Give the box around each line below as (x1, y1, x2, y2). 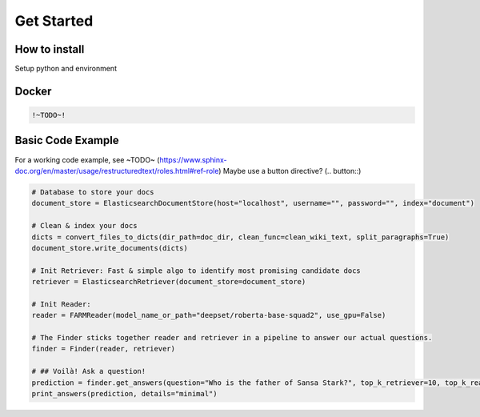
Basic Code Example (14, 134, 119, 147)
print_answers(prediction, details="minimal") (31, 389, 218, 398)
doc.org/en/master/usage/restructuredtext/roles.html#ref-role (14, 166, 219, 175)
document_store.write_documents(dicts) (31, 243, 188, 252)
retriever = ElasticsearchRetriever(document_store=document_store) (31, 277, 306, 287)
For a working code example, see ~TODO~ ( (14, 154, 160, 164)
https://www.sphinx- (159, 154, 227, 164)
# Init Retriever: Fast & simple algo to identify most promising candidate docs (31, 266, 362, 275)
